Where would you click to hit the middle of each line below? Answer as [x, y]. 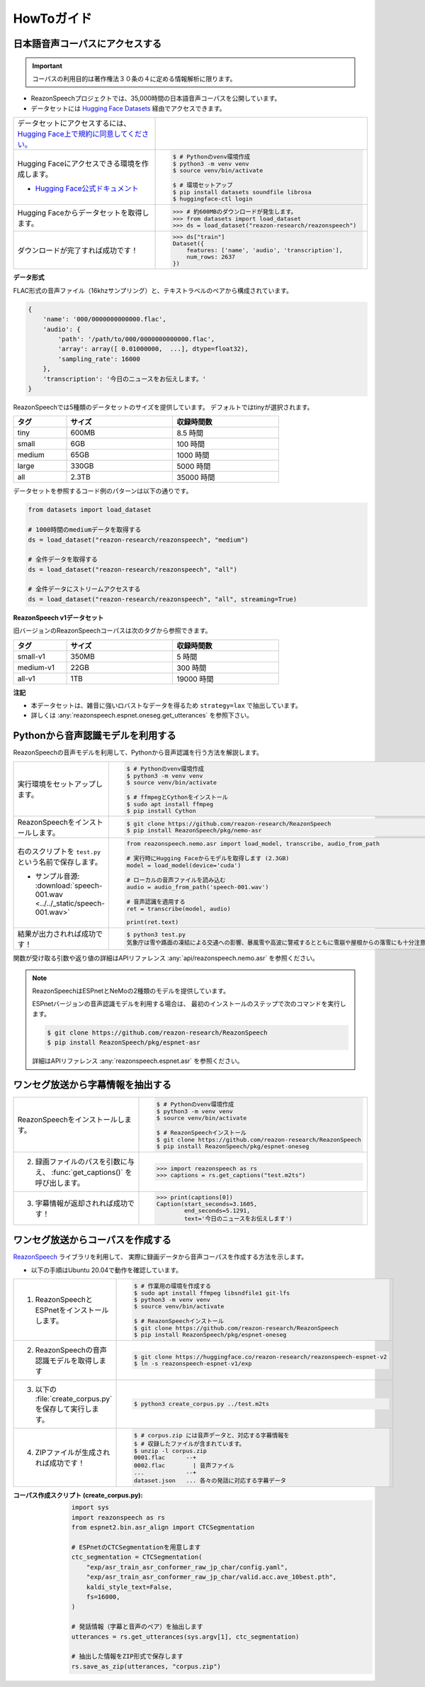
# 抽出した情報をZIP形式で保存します [127, 1657]
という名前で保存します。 [60, 862]
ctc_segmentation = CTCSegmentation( [137, 1557]
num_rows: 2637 [211, 256]
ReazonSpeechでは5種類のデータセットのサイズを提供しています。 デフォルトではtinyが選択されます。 [163, 407]
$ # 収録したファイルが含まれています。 [189, 1443]
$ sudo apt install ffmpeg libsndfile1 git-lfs [212, 1293]
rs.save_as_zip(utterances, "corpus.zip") [146, 1666]
